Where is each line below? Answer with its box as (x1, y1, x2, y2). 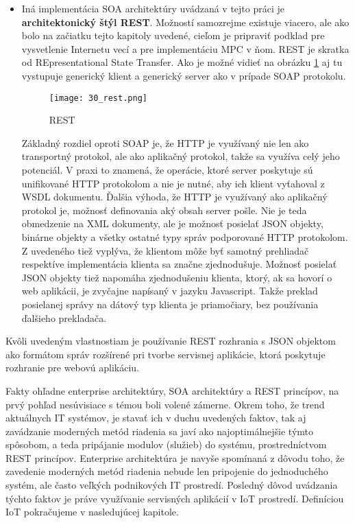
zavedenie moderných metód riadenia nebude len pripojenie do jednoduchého (5, 464, 328, 478)
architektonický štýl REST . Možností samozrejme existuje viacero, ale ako (21, 14, 350, 29)
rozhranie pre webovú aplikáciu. (5, 360, 139, 375)
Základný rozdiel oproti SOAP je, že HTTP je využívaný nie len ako (21, 135, 309, 150)
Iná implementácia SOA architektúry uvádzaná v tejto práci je (21, 1, 284, 15)
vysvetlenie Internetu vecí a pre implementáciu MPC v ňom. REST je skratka (21, 41, 350, 56)
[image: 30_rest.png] (49, 93, 147, 103)
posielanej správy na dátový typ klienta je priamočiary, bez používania (21, 297, 319, 311)
